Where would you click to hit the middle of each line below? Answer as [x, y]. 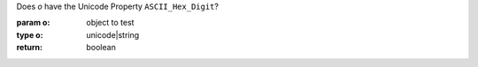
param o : [33, 23]
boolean [101, 48]
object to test [110, 23]
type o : [30, 34]
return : [30, 48]
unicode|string [113, 34]
